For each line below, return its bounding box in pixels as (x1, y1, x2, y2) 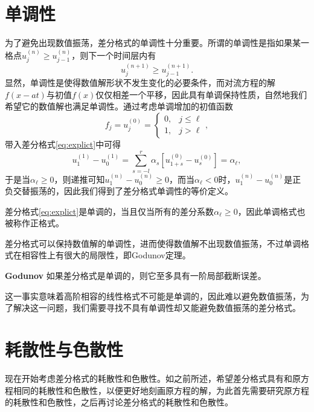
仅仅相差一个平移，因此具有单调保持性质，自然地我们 (95, 88, 307, 100)
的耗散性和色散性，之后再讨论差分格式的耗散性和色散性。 (5, 396, 233, 408)
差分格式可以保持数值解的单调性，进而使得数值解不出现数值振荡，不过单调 (5, 237, 301, 249)
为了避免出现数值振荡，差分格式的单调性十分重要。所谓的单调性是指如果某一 (5, 36, 309, 49)
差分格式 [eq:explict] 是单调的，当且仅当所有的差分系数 (5, 204, 214, 217)
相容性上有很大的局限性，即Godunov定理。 (21, 249, 191, 261)
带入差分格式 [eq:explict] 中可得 (5, 137, 121, 150)
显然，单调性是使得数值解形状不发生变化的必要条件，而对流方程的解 (5, 76, 275, 89)
